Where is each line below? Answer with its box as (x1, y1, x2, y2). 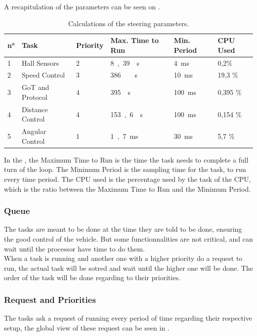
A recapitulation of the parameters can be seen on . (4, 1, 160, 11)
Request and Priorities (4, 293, 96, 305)
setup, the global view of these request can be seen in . (4, 322, 170, 333)
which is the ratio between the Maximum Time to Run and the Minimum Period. (4, 183, 251, 194)
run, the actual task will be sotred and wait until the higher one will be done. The (4, 262, 253, 273)
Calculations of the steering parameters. (68, 18, 189, 28)
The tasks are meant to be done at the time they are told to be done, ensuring (4, 224, 242, 234)
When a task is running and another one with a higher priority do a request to (4, 253, 243, 263)
